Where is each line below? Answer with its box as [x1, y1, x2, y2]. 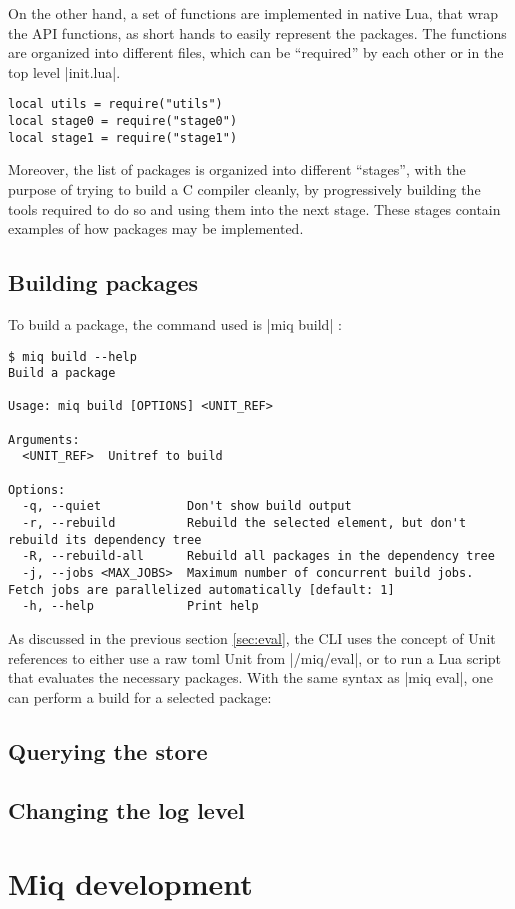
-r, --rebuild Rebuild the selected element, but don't [22, 516, 467, 531]
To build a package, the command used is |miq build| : [8, 313, 342, 334]
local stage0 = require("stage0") [8, 114, 238, 129]
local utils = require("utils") [8, 97, 223, 112]
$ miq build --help [8, 349, 137, 364]
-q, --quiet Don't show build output [22, 499, 352, 514]
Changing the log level [8, 794, 245, 825]
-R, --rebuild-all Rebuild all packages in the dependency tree [22, 549, 495, 564]
